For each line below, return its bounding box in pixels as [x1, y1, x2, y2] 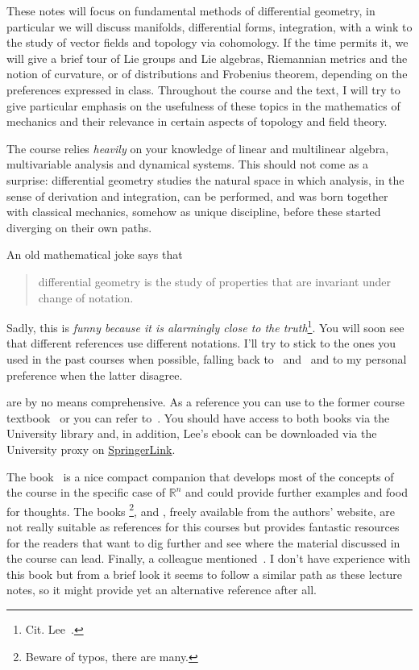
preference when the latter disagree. [6, 366, 183, 383]
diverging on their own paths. [6, 218, 152, 235]
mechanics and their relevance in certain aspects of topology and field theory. [6, 113, 388, 130]
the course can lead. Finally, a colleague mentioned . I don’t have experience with [6, 550, 411, 567]
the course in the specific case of [6, 484, 166, 501]
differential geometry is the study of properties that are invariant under [38, 273, 392, 289]
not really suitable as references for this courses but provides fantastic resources [6, 518, 400, 535]
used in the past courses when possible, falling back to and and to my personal [6, 350, 407, 367]
